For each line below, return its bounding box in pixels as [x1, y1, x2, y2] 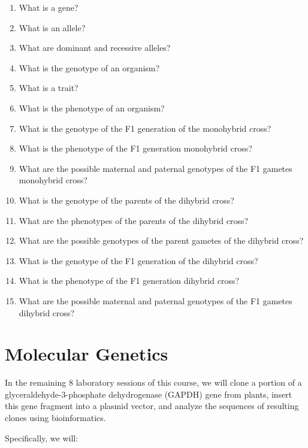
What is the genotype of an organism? [19, 61, 160, 74]
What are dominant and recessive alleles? [19, 41, 171, 54]
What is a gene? [19, 1, 78, 13]
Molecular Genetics [5, 341, 168, 366]
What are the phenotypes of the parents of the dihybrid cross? [19, 214, 249, 226]
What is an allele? [19, 21, 86, 34]
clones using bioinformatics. [5, 411, 106, 423]
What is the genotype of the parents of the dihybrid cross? [19, 193, 234, 206]
